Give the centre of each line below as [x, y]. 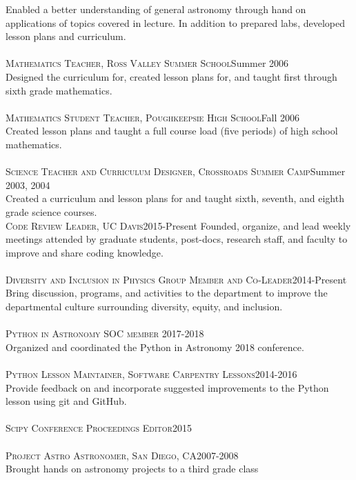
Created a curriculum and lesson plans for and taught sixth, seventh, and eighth [175, 198]
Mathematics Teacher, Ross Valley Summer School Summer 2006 [147, 63]
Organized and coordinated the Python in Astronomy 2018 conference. [155, 347]
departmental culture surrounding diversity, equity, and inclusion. [144, 307]
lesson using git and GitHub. [66, 401]
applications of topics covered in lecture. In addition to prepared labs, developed [175, 22]
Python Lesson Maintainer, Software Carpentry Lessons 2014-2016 [151, 374]
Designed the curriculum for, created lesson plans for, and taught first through [171, 76]
